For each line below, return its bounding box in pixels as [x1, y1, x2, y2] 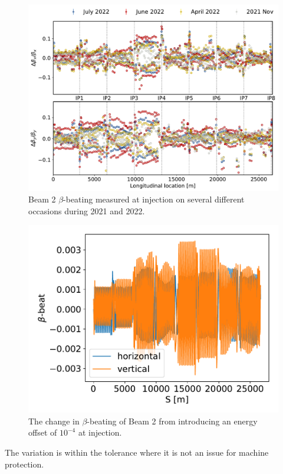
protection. [5, 457, 44, 470]
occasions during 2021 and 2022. [28, 204, 145, 217]
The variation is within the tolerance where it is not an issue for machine [5, 446, 269, 459]
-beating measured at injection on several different [63, 193, 245, 205]
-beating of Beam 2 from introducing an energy [87, 414, 258, 427]
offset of [28, 426, 57, 439]
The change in [28, 414, 80, 427]
